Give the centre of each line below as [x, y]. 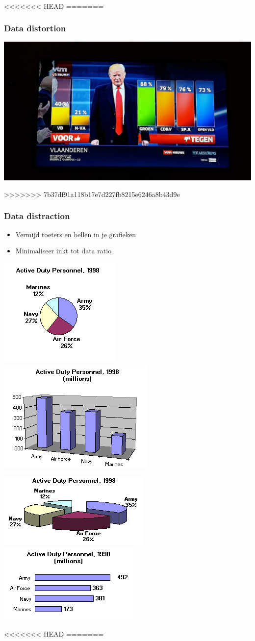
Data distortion [35, 28]
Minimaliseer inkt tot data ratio [64, 251]
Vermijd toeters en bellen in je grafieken [76, 234]
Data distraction [37, 216]
